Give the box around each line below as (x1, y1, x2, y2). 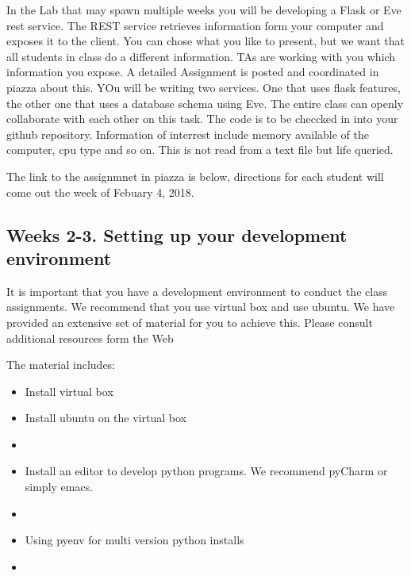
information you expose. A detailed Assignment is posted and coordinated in (6, 63, 379, 80)
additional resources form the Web (6, 329, 174, 346)
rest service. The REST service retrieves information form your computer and (6, 17, 384, 33)
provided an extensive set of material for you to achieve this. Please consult (6, 313, 373, 330)
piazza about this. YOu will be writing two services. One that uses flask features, (6, 79, 401, 95)
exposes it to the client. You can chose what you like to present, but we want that (6, 33, 405, 49)
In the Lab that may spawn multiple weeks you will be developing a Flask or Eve (6, 2, 401, 17)
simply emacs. (25, 478, 94, 495)
